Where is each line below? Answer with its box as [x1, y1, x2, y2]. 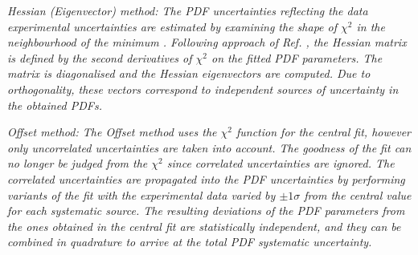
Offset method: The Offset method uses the [7, 123, 217, 140]
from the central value [304, 186, 412, 203]
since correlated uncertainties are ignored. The [166, 155, 395, 172]
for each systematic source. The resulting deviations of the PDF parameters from [7, 202, 405, 219]
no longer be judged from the [7, 155, 148, 172]
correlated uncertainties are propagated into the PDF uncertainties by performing [7, 170, 405, 187]
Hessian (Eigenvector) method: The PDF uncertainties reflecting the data [7, 2, 368, 18]
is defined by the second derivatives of [7, 49, 192, 66]
